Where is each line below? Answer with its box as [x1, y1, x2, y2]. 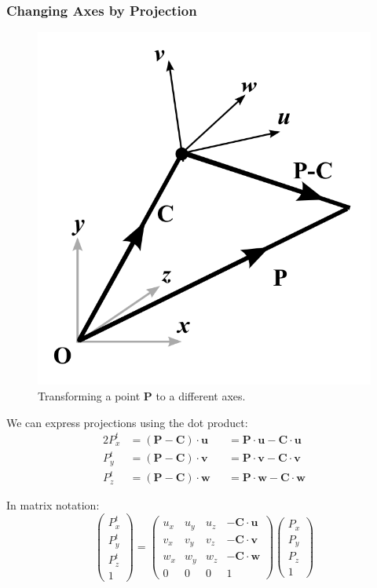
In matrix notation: [6, 497, 100, 513]
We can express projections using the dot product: [6, 414, 248, 430]
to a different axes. [156, 388, 246, 404]
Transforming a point [38, 388, 141, 404]
